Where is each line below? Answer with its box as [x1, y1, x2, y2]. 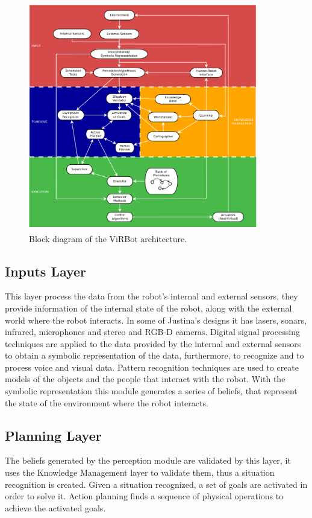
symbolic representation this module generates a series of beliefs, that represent [5, 385, 298, 397]
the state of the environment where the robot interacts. [5, 396, 208, 409]
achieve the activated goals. [5, 501, 106, 514]
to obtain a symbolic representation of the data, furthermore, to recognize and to [5, 349, 304, 362]
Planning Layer [5, 426, 102, 444]
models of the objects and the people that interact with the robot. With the [5, 373, 285, 385]
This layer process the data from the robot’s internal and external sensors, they [5, 290, 298, 302]
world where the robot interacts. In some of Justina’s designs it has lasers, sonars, [5, 313, 307, 326]
